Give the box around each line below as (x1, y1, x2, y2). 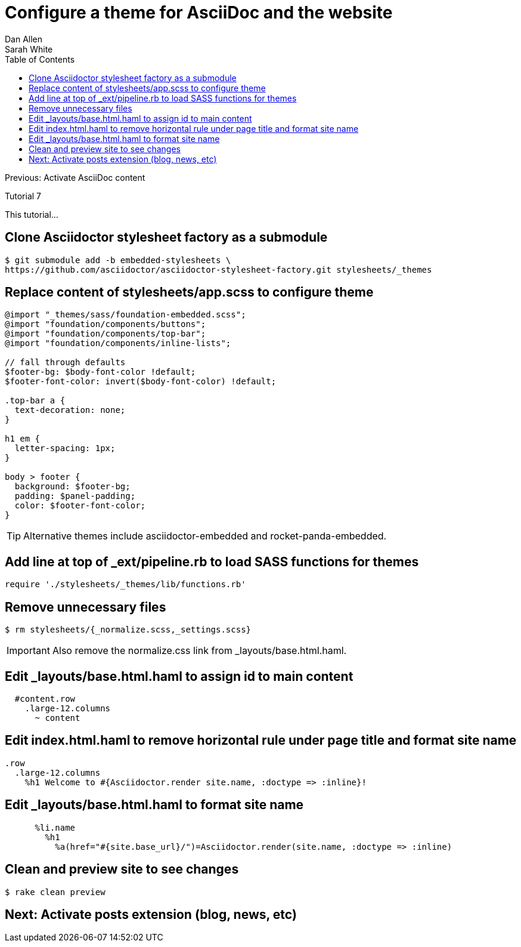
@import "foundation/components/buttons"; (5, 319, 206, 329)
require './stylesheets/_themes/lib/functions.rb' (5, 579, 246, 590)
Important (7, 644, 50, 657)
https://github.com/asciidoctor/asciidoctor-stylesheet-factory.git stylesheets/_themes (5, 264, 432, 274)
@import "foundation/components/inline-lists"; (5, 338, 231, 348)
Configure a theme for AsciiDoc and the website (5, 2, 393, 23)
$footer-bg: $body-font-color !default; (5, 367, 196, 377)
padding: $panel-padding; (14, 491, 136, 501)
